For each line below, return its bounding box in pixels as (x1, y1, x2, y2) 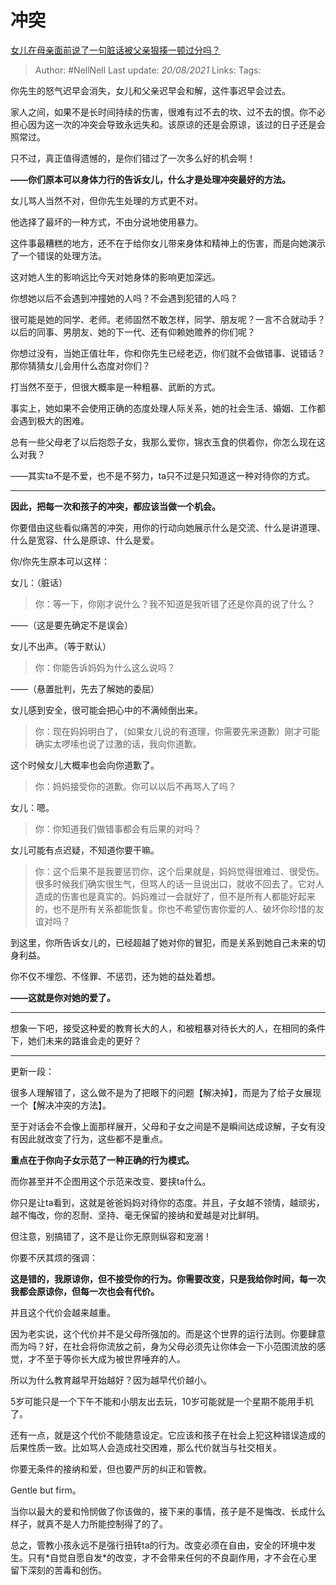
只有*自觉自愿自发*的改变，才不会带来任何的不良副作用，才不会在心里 (27, 1551, 318, 1563)
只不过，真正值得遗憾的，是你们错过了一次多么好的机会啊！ (10, 152, 256, 164)
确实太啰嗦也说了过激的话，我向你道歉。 (34, 737, 202, 750)
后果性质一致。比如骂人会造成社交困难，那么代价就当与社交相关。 (10, 1441, 282, 1453)
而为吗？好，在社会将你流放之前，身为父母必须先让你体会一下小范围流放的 (10, 1340, 317, 1352)
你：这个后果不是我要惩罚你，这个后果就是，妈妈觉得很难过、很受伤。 (34, 865, 325, 877)
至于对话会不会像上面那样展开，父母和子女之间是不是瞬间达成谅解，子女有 (10, 1120, 317, 1132)
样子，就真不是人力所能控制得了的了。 (10, 1517, 168, 1530)
